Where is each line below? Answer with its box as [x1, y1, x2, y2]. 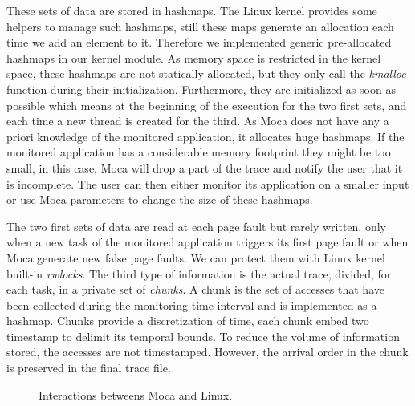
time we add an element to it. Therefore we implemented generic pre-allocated [6, 34, 392, 51]
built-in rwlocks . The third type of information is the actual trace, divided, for [6, 265, 392, 282]
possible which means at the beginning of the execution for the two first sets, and [6, 96, 407, 113]
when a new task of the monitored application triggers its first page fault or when [6, 233, 409, 250]
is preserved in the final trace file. [6, 359, 171, 376]
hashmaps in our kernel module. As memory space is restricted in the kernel [6, 49, 381, 66]
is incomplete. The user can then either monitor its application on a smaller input [6, 175, 409, 192]
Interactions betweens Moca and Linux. [39, 386, 233, 403]
